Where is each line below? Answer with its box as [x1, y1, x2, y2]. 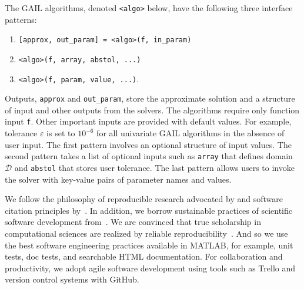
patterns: [5, 13, 37, 25]
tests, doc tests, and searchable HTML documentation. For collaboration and [5, 250, 283, 263]
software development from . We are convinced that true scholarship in [5, 216, 261, 228]
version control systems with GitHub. [5, 273, 139, 285]
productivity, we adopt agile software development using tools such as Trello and [5, 261, 296, 274]
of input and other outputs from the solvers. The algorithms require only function [5, 103, 300, 116]
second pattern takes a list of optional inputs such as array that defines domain [5, 150, 293, 162]
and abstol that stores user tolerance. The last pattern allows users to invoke [14, 161, 295, 173]
